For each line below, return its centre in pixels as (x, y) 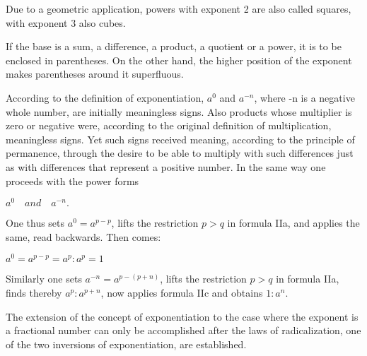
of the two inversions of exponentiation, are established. (126, 344)
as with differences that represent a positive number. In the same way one (166, 166)
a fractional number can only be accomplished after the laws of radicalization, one (183, 330)
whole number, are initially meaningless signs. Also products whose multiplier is (179, 111)
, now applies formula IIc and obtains (182, 293)
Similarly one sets (44, 279)
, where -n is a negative (304, 97)
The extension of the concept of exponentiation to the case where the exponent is (182, 316)
